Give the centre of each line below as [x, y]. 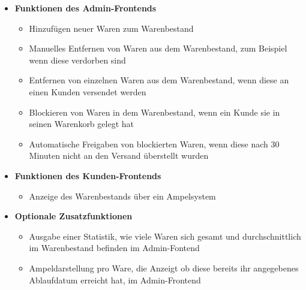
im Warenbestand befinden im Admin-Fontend [114, 248]
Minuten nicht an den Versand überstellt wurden [119, 155]
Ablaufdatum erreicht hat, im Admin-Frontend [115, 280]
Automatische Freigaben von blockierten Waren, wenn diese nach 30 [154, 144]
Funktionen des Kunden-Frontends [88, 175]
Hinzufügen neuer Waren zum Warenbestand [111, 28]
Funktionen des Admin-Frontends [85, 8]
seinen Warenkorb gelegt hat [81, 124]
